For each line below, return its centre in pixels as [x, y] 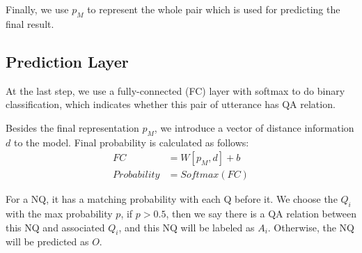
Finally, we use [37, 9]
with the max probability [59, 214]
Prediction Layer [67, 61]
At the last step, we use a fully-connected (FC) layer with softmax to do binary [175, 90]
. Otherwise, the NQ [311, 227]
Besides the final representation [72, 127]
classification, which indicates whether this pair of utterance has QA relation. [171, 104]
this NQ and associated [55, 227]
